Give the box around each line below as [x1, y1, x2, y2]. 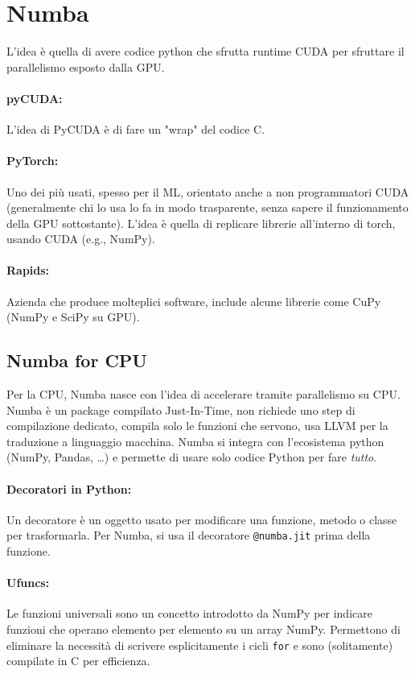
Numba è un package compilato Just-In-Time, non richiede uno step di [6, 401, 355, 418]
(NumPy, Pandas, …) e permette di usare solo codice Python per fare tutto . [6, 449, 377, 465]
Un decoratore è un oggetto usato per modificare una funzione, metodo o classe [6, 511, 397, 527]
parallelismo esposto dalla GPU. [6, 58, 165, 75]
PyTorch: [6, 152, 59, 169]
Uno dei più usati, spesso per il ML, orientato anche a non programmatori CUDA [6, 183, 409, 200]
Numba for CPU [6, 348, 147, 373]
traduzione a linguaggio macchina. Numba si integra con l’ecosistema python [6, 432, 384, 449]
